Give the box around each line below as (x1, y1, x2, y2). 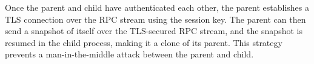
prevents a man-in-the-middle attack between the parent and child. (5, 48, 254, 60)
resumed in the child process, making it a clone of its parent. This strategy (5, 36, 282, 48)
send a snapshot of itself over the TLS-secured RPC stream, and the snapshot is (5, 25, 302, 37)
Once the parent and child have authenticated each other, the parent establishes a (5, 1, 309, 13)
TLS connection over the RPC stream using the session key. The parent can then (5, 13, 306, 25)
